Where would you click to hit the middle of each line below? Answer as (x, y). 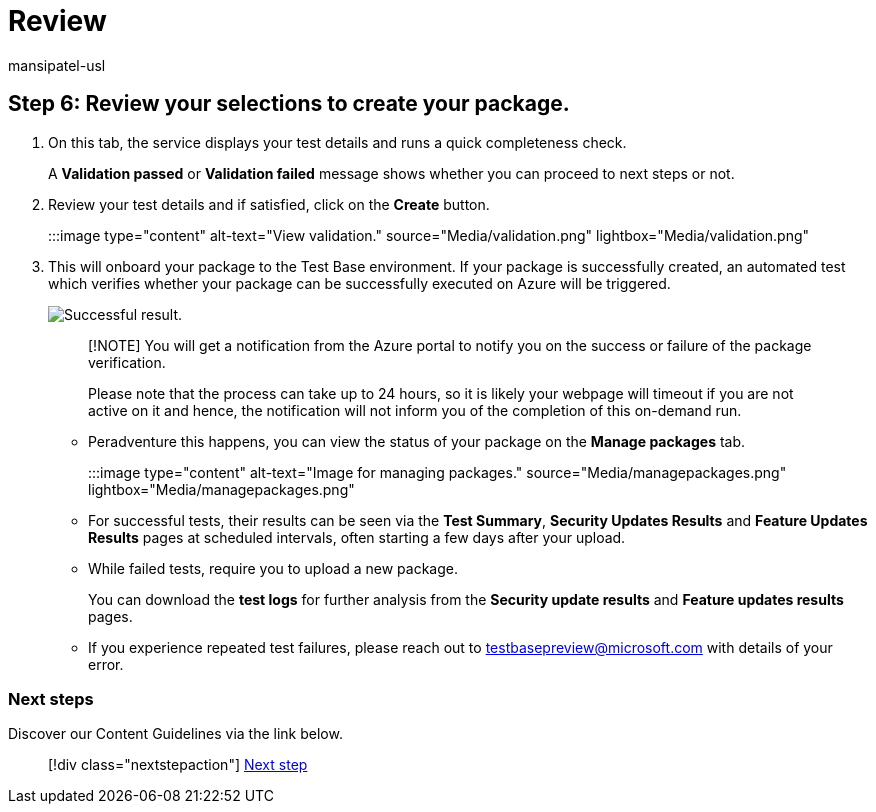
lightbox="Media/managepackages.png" (221, 489)
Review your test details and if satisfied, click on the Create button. (269, 204)
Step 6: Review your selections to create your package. (289, 104)
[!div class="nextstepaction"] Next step (178, 765)
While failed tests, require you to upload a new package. (273, 568)
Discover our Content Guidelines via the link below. (175, 734)
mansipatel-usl (57, 65)
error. (106, 664)
